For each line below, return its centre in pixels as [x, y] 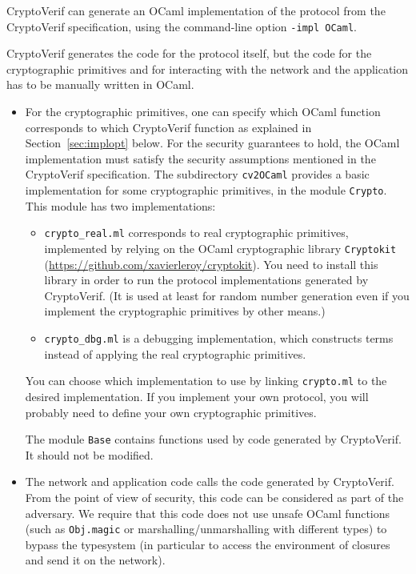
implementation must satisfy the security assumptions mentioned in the [200, 158]
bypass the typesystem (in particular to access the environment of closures [208, 544]
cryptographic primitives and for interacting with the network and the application [208, 68]
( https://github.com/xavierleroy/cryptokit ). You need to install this [211, 264]
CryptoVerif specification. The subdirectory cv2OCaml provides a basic [197, 174]
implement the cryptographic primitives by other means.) [185, 311]
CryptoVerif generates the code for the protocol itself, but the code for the [189, 53]
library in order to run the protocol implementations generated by [206, 280]
